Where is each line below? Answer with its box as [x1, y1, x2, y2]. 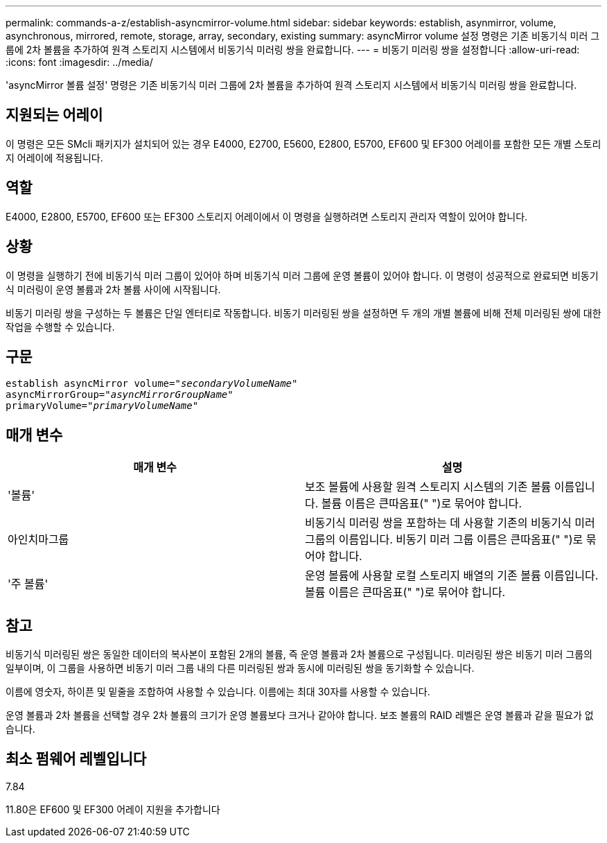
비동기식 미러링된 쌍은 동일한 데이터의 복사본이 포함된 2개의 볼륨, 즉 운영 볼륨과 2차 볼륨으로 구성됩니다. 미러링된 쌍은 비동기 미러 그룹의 [6, 648, 592, 661]
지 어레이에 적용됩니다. [6, 151, 103, 164]
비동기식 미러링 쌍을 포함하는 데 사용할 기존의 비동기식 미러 [305, 516, 595, 530]
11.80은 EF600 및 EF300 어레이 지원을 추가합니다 [6, 803, 220, 815]
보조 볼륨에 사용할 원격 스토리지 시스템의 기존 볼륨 [305, 480, 552, 494]
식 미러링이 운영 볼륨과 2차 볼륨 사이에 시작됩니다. [6, 283, 221, 295]
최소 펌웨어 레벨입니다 [6, 750, 147, 768]
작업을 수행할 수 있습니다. [6, 320, 115, 333]
